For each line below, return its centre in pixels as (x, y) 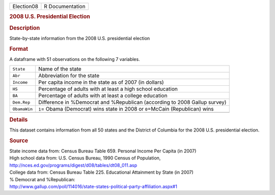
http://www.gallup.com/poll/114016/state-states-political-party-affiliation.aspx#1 (93, 187)
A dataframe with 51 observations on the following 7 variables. (75, 59)
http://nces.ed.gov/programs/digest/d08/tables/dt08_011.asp (73, 165)
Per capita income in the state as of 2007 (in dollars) (101, 82)
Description (25, 28)
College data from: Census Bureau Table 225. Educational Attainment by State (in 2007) (101, 172)
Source (19, 141)
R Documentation (65, 6)
